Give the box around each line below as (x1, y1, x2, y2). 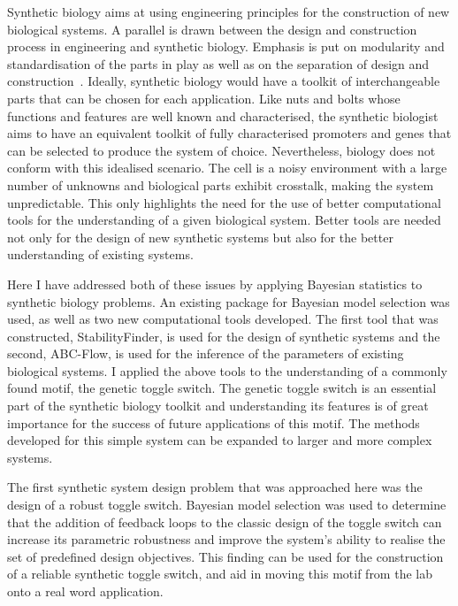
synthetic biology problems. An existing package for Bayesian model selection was (7, 292, 450, 311)
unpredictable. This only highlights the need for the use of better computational (7, 193, 441, 211)
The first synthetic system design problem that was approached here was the (7, 478, 423, 496)
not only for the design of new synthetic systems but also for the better (7, 227, 393, 246)
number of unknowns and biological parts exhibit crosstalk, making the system (7, 175, 434, 194)
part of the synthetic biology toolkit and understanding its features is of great (7, 396, 429, 415)
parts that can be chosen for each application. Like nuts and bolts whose (7, 88, 401, 107)
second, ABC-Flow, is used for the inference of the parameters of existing (7, 344, 404, 363)
